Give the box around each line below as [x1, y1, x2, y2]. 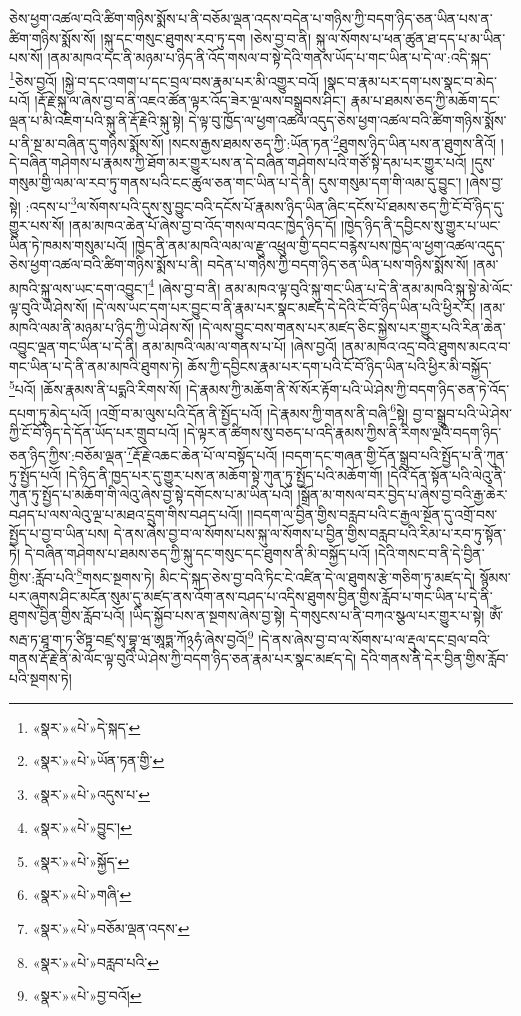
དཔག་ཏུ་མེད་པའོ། [9, 402, 92, 423]
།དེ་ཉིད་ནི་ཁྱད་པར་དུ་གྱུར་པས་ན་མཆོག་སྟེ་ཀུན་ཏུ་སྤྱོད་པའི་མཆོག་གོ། [65, 464, 383, 485]
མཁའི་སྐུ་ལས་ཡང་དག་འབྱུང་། [9, 277, 149, 298]
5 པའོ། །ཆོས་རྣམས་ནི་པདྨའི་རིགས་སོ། [9, 376, 182, 399]
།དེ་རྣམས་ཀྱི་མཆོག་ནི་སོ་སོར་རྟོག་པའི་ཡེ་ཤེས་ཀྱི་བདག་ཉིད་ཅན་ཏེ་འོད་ [186, 378, 510, 399]
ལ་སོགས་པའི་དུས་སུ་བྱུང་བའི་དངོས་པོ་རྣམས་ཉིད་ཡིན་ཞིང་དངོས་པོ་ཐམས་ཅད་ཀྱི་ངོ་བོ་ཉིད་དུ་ [76, 195, 505, 216]
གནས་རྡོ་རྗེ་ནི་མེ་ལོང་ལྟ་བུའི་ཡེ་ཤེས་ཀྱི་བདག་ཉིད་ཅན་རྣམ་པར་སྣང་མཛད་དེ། [9, 648, 357, 669]
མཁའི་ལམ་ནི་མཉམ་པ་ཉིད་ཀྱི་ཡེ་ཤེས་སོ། [9, 316, 195, 337]
